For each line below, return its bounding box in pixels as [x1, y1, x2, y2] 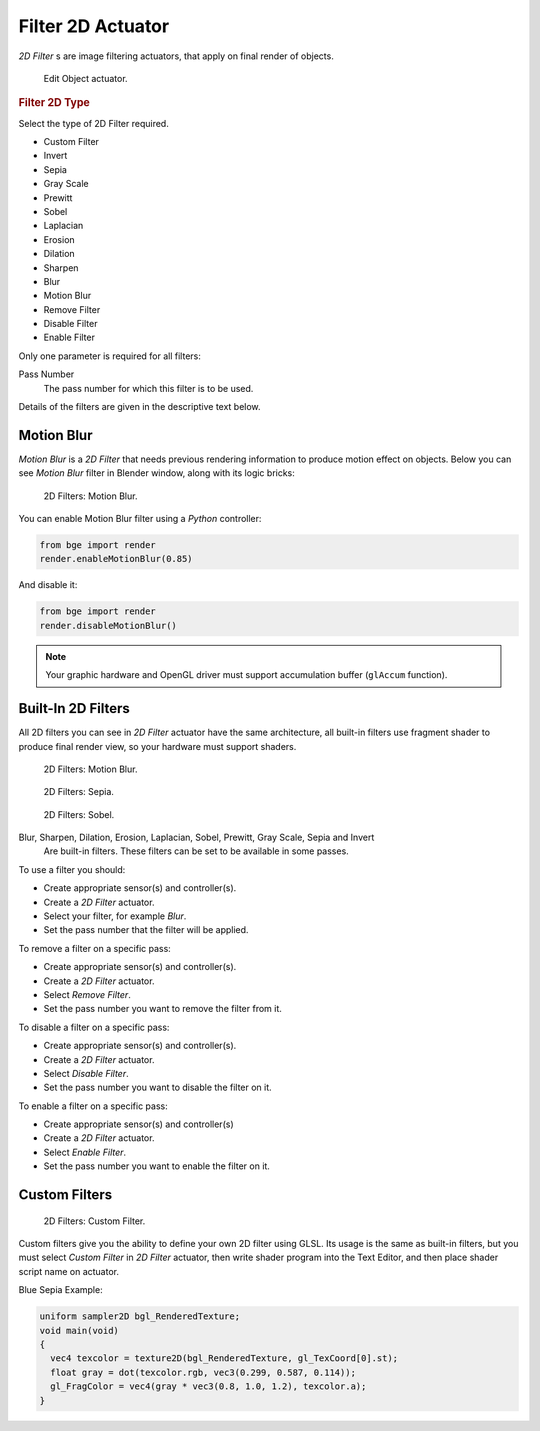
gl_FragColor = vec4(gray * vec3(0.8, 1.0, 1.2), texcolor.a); [50, 1381, 367, 1392]
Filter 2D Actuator [18, 15, 170, 37]
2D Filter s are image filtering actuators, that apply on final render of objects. [18, 50, 334, 62]
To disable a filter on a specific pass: [18, 1021, 170, 1033]
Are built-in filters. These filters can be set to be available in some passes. [43, 845, 349, 857]
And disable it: [18, 579, 78, 591]
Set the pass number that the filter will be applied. [43, 924, 249, 936]
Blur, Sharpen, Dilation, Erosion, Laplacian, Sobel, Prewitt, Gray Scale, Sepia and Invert [18, 831, 375, 844]
